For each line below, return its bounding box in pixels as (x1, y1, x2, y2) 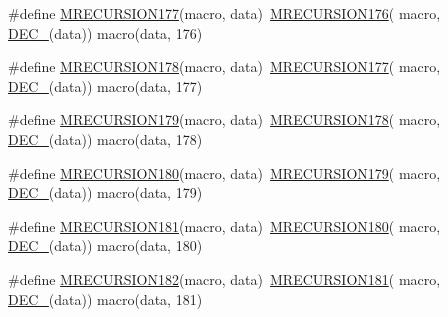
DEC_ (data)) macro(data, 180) (8, 235, 203, 256)
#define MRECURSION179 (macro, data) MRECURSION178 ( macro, (8, 109, 441, 130)
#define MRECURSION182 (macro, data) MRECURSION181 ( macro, (8, 268, 441, 289)
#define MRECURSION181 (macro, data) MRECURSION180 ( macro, (8, 215, 441, 236)
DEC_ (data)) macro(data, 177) (8, 75, 203, 96)
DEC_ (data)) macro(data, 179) (8, 182, 203, 203)
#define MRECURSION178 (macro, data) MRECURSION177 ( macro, (8, 56, 441, 77)
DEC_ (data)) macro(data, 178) (8, 128, 203, 149)
